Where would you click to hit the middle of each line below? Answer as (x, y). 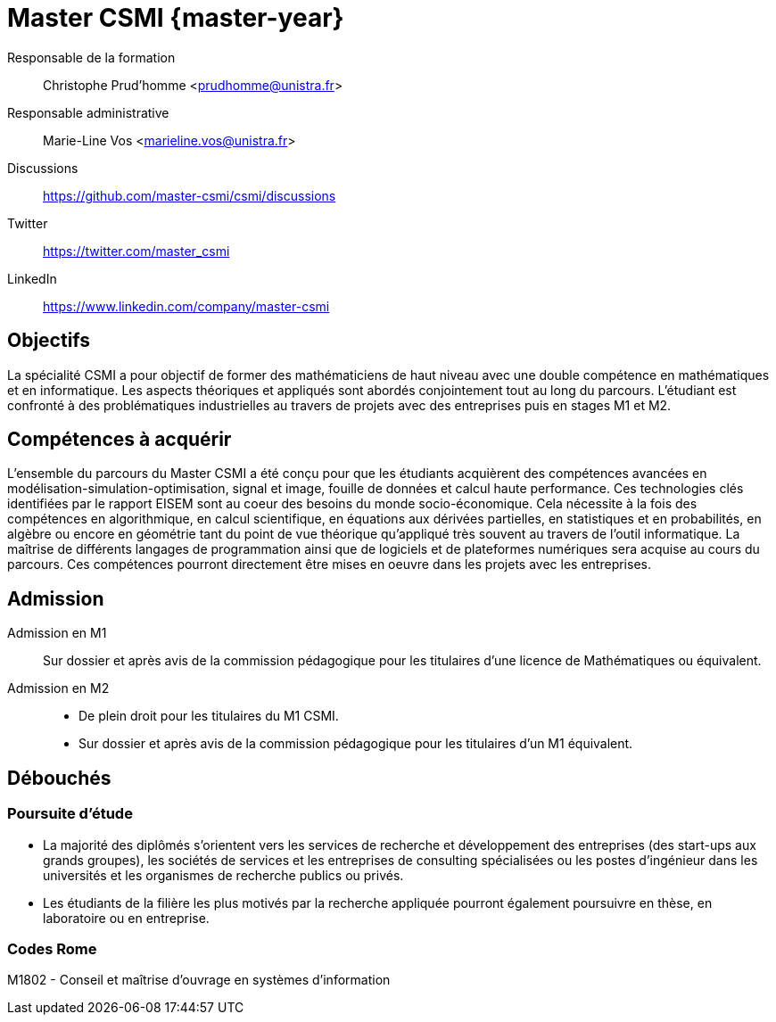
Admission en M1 (57, 633)
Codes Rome (52, 948)
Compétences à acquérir (120, 440)
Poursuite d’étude (70, 814)
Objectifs (49, 341)
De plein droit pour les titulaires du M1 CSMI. (209, 716)
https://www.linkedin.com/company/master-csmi (186, 306)
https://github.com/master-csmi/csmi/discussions (190, 195)
